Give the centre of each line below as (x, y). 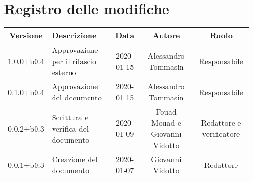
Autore (166, 35)
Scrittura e (70, 117)
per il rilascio (74, 61)
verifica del (70, 128)
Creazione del (75, 159)
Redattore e (221, 123)
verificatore (221, 134)
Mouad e (166, 123)
